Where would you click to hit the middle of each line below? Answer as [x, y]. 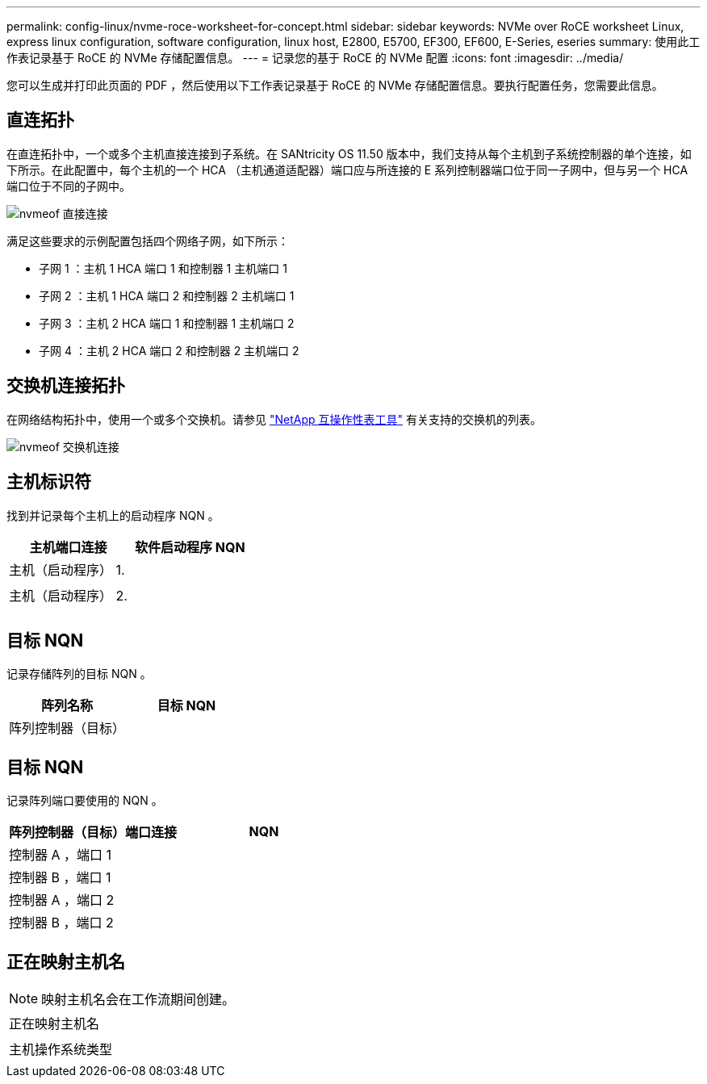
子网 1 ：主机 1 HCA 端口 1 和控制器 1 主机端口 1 [163, 268]
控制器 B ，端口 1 [60, 878]
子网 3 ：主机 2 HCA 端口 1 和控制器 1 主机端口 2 [167, 323]
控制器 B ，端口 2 [61, 923]
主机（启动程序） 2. [68, 595]
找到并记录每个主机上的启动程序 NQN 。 [113, 515]
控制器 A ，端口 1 [61, 855]
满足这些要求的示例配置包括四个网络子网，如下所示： [148, 241]
